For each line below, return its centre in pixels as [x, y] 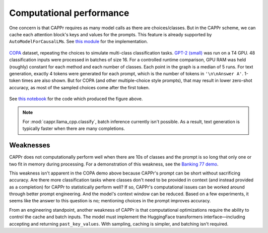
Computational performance [69, 13]
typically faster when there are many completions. [74, 128]
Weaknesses [30, 146]
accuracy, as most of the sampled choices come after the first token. [79, 87]
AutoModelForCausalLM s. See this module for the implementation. [79, 42]
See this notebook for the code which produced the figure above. [76, 99]
